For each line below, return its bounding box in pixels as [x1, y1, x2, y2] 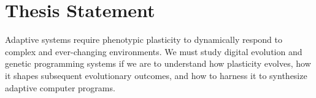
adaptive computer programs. [5, 81, 115, 94]
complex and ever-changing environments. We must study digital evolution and [5, 45, 303, 58]
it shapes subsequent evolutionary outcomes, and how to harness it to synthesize [5, 69, 307, 81]
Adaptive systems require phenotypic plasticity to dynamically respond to [5, 33, 283, 46]
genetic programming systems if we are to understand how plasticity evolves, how [5, 57, 311, 70]
